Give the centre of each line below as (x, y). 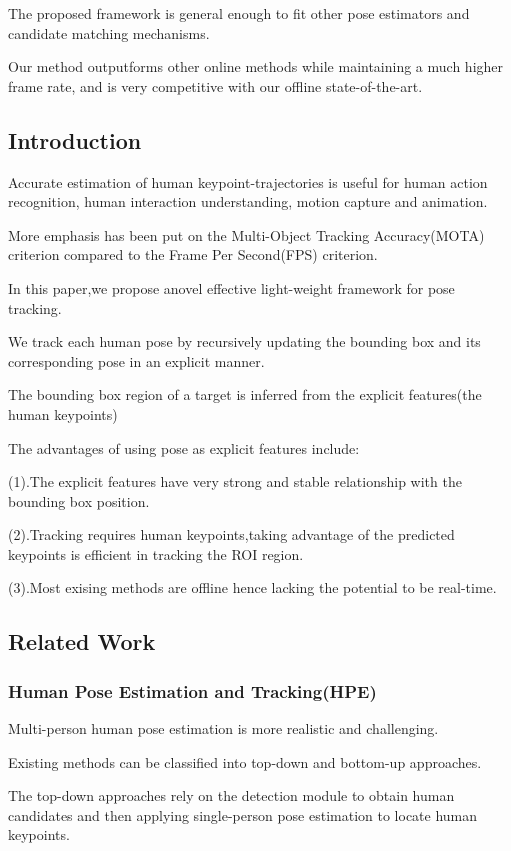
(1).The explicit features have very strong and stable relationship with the (235, 481)
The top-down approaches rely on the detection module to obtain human (231, 795)
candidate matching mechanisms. (109, 32)
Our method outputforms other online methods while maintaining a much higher (256, 66)
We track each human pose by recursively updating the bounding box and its (244, 341)
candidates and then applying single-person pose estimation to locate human (243, 814)
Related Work (82, 641)
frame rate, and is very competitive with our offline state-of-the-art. (215, 85)
